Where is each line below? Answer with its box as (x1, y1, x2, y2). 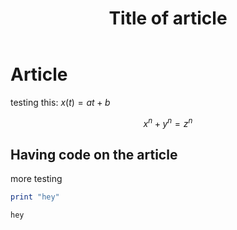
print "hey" (10, 192, 60, 202)
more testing (10, 173, 63, 185)
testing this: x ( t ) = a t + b (10, 96, 111, 108)
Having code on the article (10, 146, 178, 163)
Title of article (108, 7, 228, 30)
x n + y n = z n (143, 115, 193, 129)
